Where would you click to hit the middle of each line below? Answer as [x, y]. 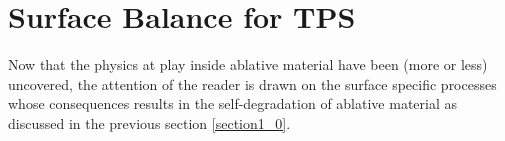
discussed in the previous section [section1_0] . [149, 122]
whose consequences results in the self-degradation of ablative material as [233, 103]
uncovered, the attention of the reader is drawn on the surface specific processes [252, 83]
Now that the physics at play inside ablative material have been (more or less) [248, 64]
